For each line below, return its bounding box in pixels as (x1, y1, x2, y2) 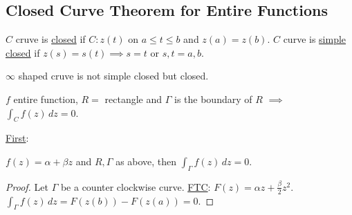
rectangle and (104, 91, 163, 106)
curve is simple (283, 32, 346, 46)
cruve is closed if (15, 32, 86, 46)
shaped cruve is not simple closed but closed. (18, 68, 209, 83)
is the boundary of (174, 91, 252, 106)
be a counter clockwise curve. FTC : (60, 179, 211, 194)
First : (6, 131, 29, 145)
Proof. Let (6, 179, 48, 194)
